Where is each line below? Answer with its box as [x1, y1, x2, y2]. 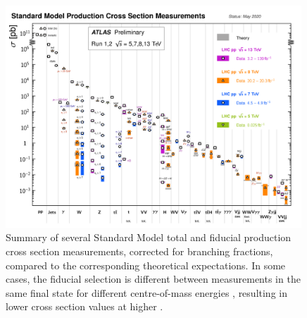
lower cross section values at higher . [6, 299, 163, 314]
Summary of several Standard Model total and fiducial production [6, 230, 292, 245]
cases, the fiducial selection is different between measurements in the [6, 271, 301, 286]
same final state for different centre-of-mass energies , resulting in [6, 285, 287, 300]
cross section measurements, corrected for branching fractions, [6, 244, 273, 258]
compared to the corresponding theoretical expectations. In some [6, 257, 286, 272]
